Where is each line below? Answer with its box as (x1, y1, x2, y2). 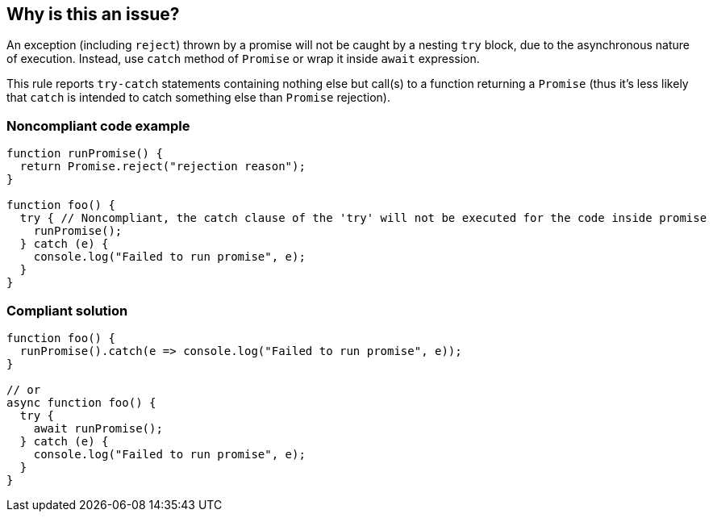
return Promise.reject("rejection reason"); (19, 160, 306, 173)
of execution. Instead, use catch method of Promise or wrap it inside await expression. (6, 52, 480, 66)
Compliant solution (6, 302, 128, 319)
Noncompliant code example (6, 117, 190, 134)
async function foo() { (6, 395, 156, 409)
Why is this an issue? (6, 4, 180, 24)
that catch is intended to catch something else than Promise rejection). (6, 90, 390, 105)
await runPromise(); (33, 421, 163, 435)
